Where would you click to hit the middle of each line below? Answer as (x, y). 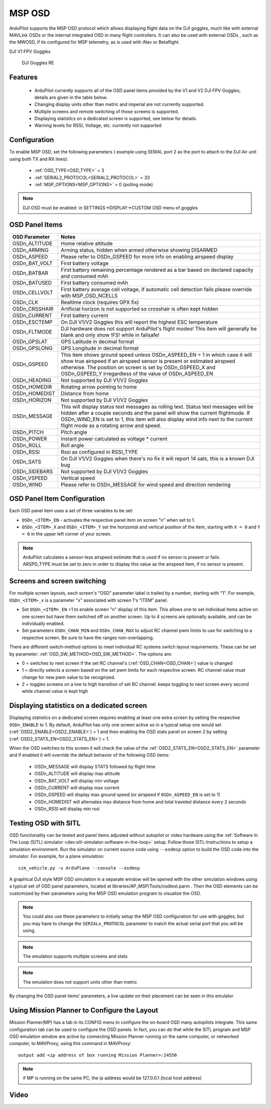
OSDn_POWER (30, 439)
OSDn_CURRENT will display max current (77, 787)
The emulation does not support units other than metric (80, 982)
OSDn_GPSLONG (32, 348)
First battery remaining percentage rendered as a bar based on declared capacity (157, 270)
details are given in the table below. (71, 97)
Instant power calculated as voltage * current (114, 439)
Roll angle (73, 445)
